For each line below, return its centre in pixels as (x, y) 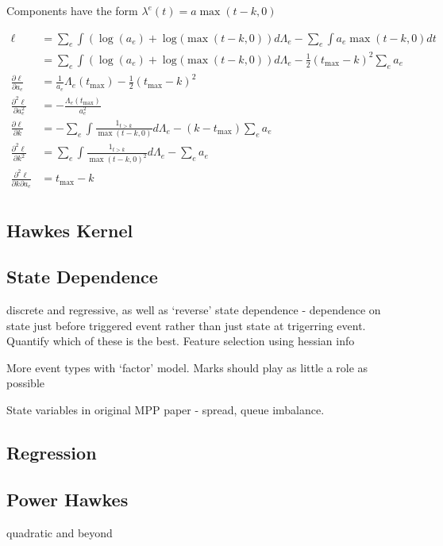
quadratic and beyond (60, 532)
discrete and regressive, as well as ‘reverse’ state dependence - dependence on (194, 310)
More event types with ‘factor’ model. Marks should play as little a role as (187, 367)
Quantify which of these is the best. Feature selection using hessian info (181, 341)
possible (25, 383)
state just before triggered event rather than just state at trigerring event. (186, 325)
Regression (52, 453)
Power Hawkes (67, 499)
